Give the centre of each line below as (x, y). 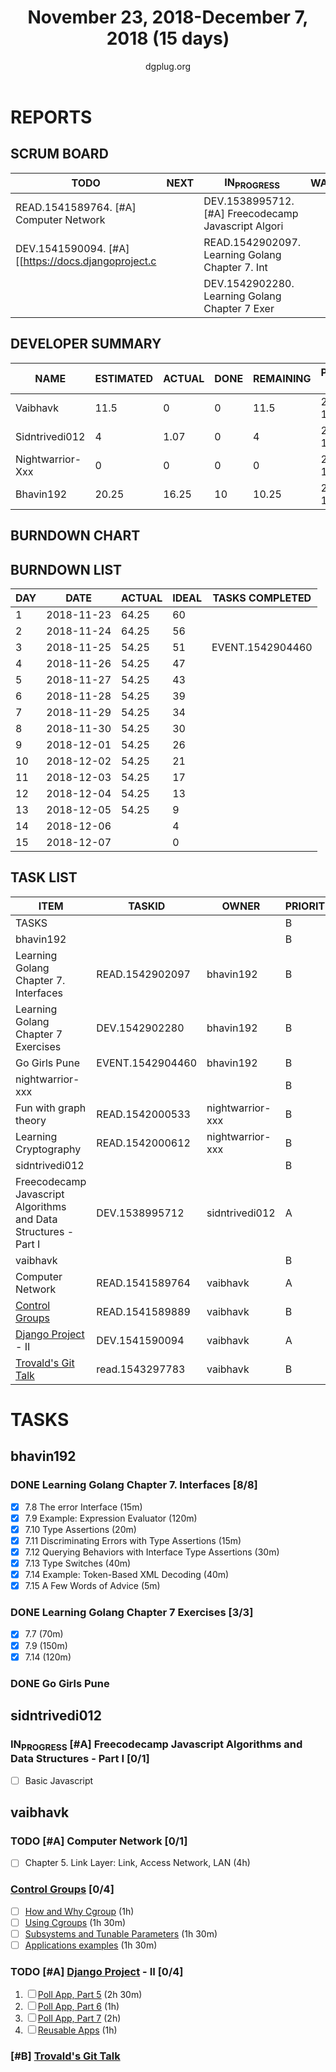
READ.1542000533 (143, 1114)
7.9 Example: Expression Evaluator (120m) (111, 1518)
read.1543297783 (141, 1369)
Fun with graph (51, 1108)
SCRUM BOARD (59, 154)
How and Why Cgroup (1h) (79, 1911)
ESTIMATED (124, 378)
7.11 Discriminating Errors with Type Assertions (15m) (133, 1540)
